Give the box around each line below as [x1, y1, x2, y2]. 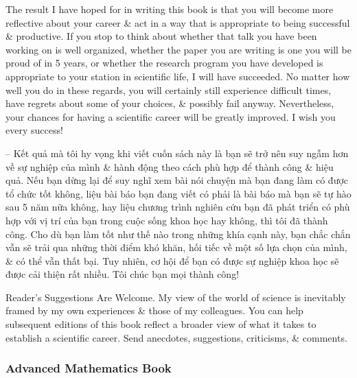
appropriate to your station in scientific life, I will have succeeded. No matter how [5, 69, 350, 83]
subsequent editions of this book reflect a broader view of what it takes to [5, 317, 316, 331]
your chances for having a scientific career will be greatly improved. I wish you [5, 109, 336, 123]
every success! [5, 123, 63, 137]
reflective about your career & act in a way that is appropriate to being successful [5, 15, 350, 29]
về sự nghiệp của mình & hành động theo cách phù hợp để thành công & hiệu [5, 159, 334, 174]
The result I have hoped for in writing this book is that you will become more [5, 2, 334, 16]
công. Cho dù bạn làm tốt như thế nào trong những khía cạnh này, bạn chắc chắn [5, 226, 351, 241]
